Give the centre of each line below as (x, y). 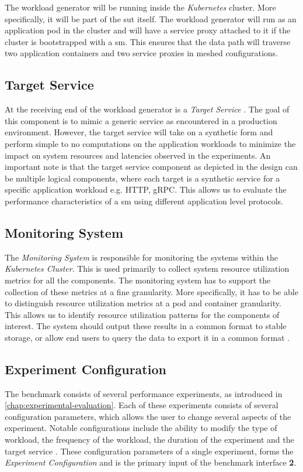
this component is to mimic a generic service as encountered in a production (141, 120)
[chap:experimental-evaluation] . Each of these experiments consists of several (142, 405)
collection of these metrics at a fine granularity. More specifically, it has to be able (151, 291)
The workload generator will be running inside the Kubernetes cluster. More (140, 7)
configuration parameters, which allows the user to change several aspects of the (148, 416)
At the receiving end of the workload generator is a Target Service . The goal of (147, 109)
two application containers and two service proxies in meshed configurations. (141, 53)
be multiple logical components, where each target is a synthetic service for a (142, 178)
